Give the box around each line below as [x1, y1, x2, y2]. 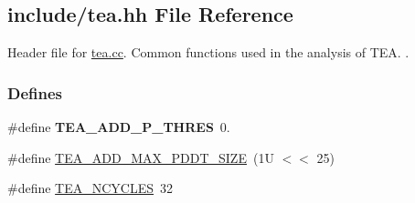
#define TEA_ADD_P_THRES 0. [7, 117, 230, 137]
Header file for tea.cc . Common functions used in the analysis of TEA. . [7, 43, 410, 62]
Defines [7, 81, 63, 104]
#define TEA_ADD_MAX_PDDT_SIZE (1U [7, 147, 274, 167]
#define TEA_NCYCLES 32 [7, 178, 174, 198]
